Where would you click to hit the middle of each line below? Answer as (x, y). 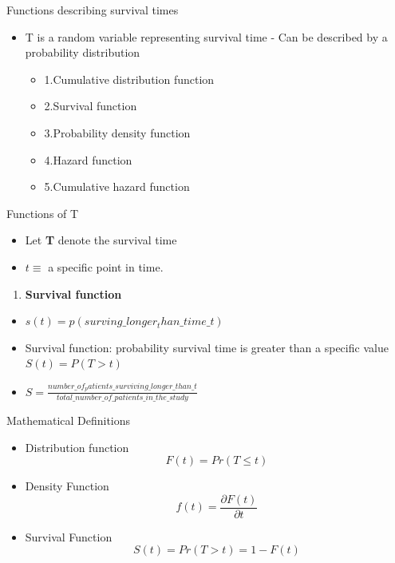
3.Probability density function (117, 132)
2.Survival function (91, 106)
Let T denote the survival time (101, 240)
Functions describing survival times (93, 10)
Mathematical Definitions (69, 420)
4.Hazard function (88, 159)
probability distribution (83, 52)
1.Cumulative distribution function (129, 79)
